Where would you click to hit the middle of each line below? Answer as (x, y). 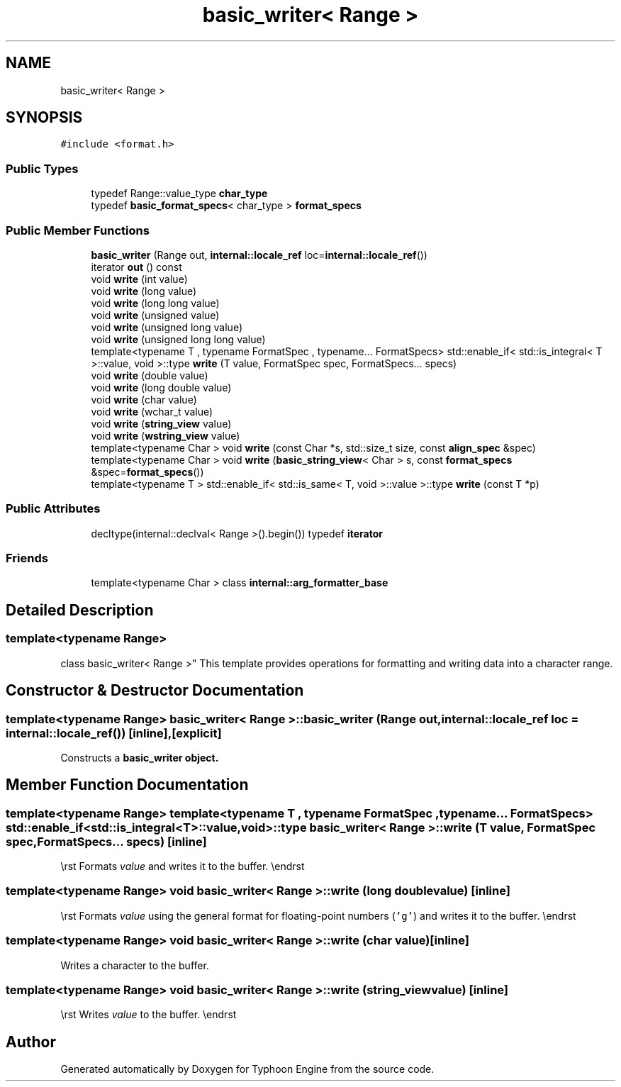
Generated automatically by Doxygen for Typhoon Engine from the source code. (247, 1069)
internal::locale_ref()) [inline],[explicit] (114, 733)
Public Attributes (53, 509)
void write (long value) (144, 291)
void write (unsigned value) (155, 315)
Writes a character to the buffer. (135, 965)
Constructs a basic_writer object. (140, 757)
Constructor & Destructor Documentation (155, 691)
